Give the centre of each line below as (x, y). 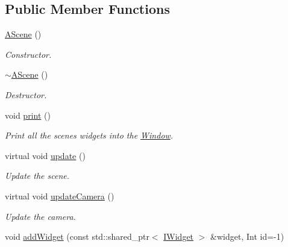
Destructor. (26, 94)
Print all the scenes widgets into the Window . (89, 135)
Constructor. (28, 54)
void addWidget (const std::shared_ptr (77, 236)
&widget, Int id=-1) (247, 236)
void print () (28, 115)
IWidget (179, 236)
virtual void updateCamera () (60, 195)
